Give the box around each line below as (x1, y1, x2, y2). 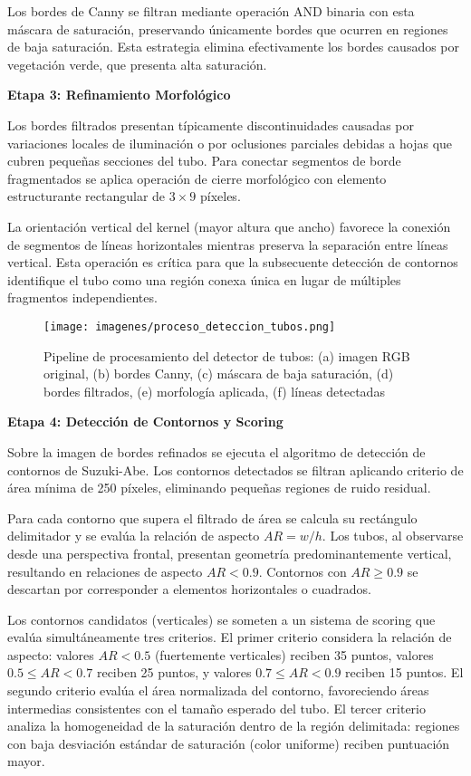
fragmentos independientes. (7, 288, 158, 307)
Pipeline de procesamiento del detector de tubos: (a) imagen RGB (43, 346, 410, 365)
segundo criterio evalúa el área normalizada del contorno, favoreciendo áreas (7, 681, 429, 700)
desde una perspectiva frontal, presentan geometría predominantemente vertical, (7, 543, 452, 562)
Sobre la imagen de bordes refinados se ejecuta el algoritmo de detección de (7, 442, 426, 461)
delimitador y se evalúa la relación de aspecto (7, 526, 260, 545)
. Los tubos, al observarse (322, 526, 464, 545)
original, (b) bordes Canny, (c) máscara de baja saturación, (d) (43, 364, 394, 383)
